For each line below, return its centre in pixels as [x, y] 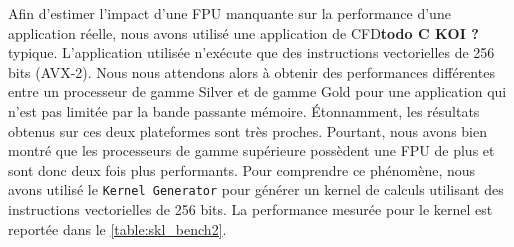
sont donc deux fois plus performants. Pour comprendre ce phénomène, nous [242, 169]
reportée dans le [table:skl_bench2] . [117, 228]
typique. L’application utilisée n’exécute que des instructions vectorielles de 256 [251, 52]
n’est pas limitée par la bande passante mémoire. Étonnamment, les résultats [244, 110]
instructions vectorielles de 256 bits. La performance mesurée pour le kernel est [250, 209]
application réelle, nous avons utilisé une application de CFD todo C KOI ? [243, 32]
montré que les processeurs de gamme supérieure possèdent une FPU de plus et [251, 150]
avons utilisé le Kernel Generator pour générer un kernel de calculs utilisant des [256, 189]
